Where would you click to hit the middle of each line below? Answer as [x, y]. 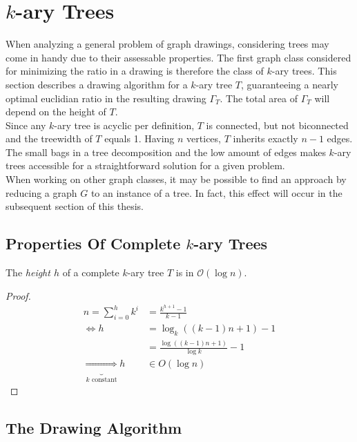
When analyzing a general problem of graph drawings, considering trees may [167, 44]
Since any [26, 125]
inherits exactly [266, 138]
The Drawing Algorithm [94, 427]
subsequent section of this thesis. [75, 206]
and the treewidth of [49, 138]
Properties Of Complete [93, 243]
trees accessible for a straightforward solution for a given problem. [145, 165]
